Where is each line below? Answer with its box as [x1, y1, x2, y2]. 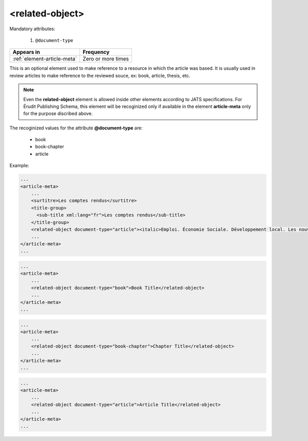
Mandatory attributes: [9, 26, 56, 32]
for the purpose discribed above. [23, 110, 93, 117]
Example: [9, 162, 29, 169]
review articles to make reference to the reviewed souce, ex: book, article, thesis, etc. [9, 72, 190, 79]
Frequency [83, 49, 110, 56]
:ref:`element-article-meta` [12, 55, 77, 63]
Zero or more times [83, 55, 129, 63]
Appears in [12, 49, 41, 56]
